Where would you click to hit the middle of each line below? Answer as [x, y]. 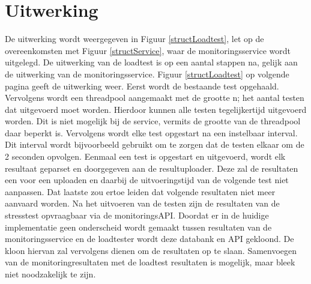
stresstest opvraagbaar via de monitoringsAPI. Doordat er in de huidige [137, 215]
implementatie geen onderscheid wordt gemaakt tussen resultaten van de [138, 227]
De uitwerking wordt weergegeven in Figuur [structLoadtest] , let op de [134, 39]
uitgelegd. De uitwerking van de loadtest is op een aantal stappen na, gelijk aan [151, 62]
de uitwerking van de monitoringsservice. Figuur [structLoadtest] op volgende [147, 74]
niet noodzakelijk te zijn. [50, 274]
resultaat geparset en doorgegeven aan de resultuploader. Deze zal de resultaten [152, 168]
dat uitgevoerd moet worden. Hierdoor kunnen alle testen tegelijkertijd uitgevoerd [156, 109]
